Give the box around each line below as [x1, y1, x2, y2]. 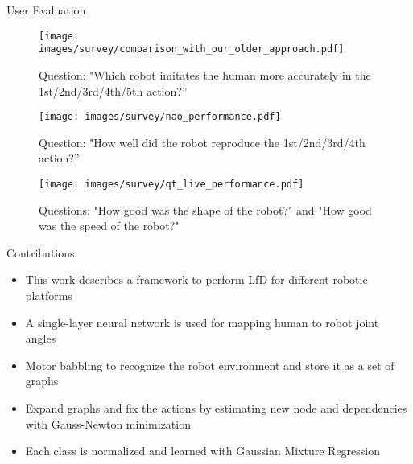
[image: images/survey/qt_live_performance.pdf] [39, 178, 304, 190]
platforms [25, 286, 72, 303]
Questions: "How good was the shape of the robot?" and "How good [39, 201, 372, 218]
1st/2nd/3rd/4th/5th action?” [39, 82, 188, 99]
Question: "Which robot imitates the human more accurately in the [39, 66, 371, 83]
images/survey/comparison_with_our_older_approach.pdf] [39, 43, 345, 55]
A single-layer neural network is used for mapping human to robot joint [25, 314, 379, 331]
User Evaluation [6, 2, 86, 18]
